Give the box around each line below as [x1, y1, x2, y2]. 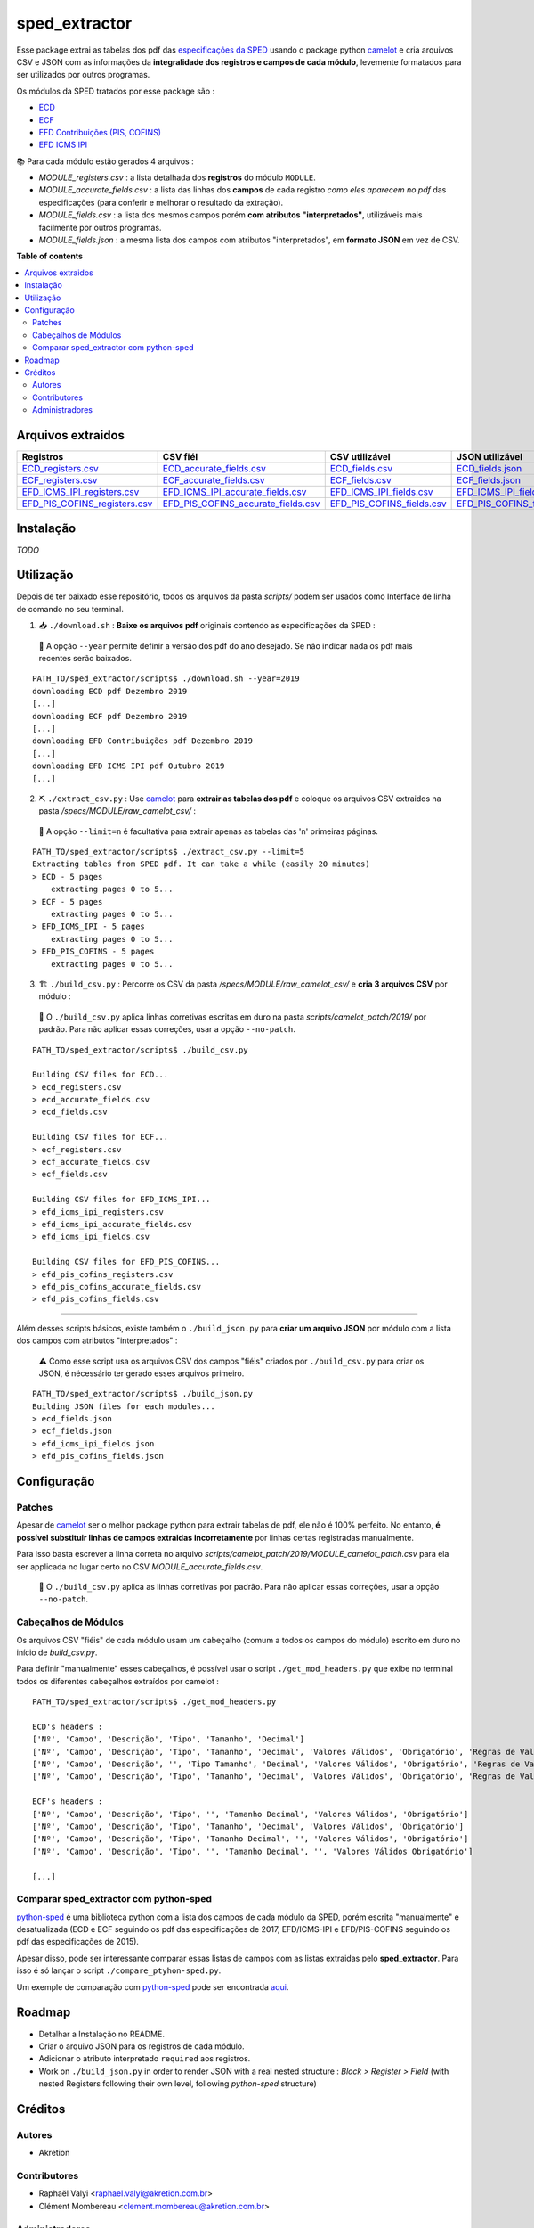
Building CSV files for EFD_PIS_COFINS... [32, 1257, 221, 1267]
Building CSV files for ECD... [32, 1069, 169, 1080]
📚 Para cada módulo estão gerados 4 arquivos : [16, 156, 195, 167]
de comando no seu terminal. [16, 603, 125, 614]
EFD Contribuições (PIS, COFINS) [38, 127, 162, 137]
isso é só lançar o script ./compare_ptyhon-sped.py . [16, 1965, 222, 1976]
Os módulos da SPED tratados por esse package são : [16, 86, 215, 96]
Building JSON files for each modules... [32, 1401, 215, 1412]
